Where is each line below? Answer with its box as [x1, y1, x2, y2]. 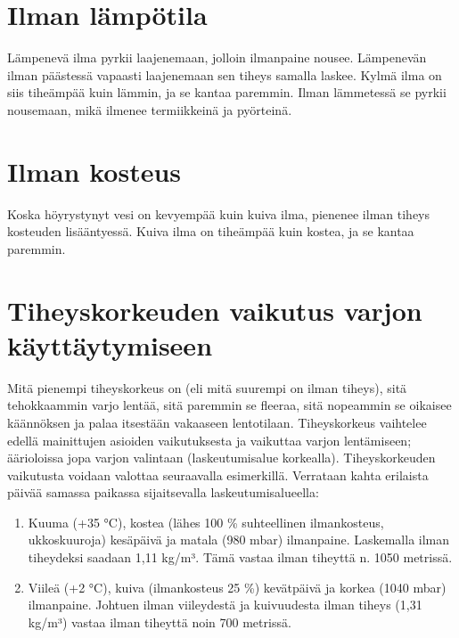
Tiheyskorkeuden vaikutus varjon [7, 291, 422, 328]
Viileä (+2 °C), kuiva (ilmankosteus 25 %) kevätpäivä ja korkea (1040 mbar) [28, 577, 447, 596]
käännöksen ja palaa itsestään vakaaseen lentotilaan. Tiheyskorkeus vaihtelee [7, 413, 427, 431]
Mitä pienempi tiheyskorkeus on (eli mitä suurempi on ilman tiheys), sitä [7, 378, 407, 397]
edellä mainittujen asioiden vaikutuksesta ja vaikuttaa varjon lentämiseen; [7, 430, 412, 449]
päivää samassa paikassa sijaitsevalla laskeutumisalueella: [7, 483, 319, 502]
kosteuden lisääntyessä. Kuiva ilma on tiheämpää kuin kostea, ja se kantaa [7, 222, 414, 241]
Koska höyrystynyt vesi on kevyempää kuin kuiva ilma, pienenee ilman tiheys [7, 204, 430, 223]
